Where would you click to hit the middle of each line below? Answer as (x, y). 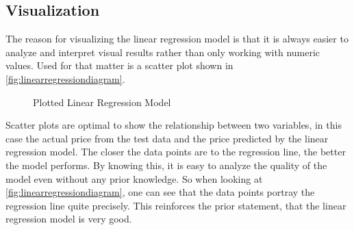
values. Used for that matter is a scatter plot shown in (119, 65)
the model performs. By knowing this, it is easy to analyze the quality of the (166, 165)
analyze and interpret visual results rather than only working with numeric (163, 52)
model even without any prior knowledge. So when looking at (134, 178)
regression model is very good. (69, 219)
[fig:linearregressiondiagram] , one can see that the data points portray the (160, 192)
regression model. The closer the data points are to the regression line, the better (176, 152)
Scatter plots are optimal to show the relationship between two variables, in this (174, 125)
